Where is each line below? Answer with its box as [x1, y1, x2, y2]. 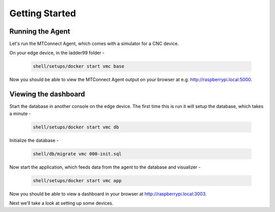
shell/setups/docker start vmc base [33, 64, 125, 69]
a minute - [9, 110, 31, 117]
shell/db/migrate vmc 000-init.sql [33, 151, 122, 156]
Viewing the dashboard [9, 90, 85, 99]
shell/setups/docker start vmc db [33, 124, 119, 130]
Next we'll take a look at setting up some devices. [9, 200, 114, 206]
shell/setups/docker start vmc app [33, 177, 122, 183]
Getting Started [9, 8, 76, 19]
